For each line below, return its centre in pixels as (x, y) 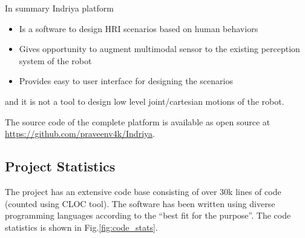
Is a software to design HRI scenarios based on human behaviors (139, 28)
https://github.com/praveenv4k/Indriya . (80, 134)
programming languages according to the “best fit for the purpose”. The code (148, 215)
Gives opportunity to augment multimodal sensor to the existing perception (159, 49)
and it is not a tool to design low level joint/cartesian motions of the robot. (145, 101)
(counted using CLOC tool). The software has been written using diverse (140, 203)
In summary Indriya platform (59, 8)
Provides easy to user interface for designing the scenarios (126, 81)
